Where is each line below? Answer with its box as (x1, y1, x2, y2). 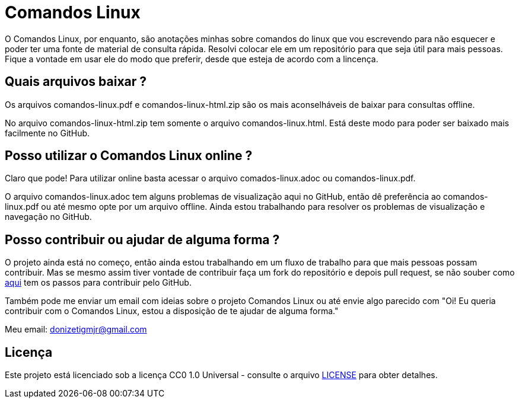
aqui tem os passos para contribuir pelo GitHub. (5, 277, 192, 288)
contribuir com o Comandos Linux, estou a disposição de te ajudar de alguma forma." (5, 306, 339, 316)
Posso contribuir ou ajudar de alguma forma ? (5, 232, 280, 247)
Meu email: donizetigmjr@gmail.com (5, 324, 147, 335)
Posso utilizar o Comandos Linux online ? (5, 148, 253, 164)
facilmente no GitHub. (5, 127, 90, 138)
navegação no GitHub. (5, 212, 92, 222)
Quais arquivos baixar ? (5, 74, 147, 89)
